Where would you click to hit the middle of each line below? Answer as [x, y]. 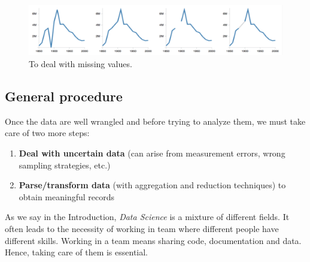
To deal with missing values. [80, 64]
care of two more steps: [47, 133]
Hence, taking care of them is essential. [77, 252]
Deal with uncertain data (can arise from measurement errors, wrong [152, 153]
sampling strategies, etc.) [65, 165]
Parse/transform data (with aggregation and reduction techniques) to [152, 185]
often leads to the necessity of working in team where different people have [142, 229]
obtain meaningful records [67, 196]
